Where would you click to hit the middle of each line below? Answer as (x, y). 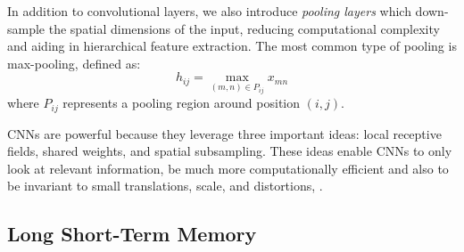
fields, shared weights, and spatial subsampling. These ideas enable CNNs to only (230, 151)
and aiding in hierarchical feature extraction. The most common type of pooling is (232, 46)
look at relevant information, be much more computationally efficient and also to (228, 168)
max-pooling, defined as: (74, 63)
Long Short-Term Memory (132, 234)
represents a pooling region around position (182, 103)
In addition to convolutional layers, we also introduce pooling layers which (209, 11)
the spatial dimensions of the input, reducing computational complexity (244, 28)
